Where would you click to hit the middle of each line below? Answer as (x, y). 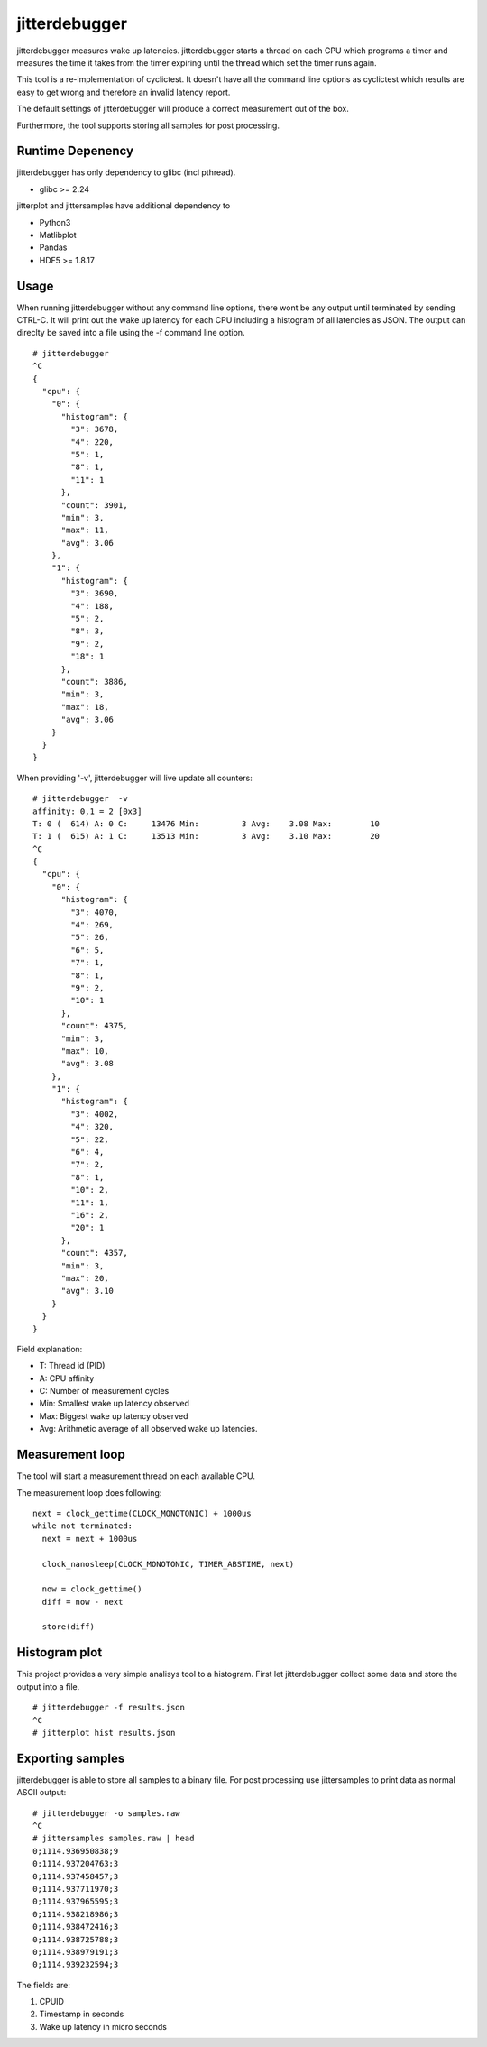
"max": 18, (85, 707)
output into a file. (48, 1686)
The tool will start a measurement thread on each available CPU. (136, 1476)
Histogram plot (60, 1652)
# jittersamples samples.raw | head (114, 1839)
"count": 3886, (94, 682)
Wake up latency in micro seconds (103, 2026)
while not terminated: (83, 1526)
